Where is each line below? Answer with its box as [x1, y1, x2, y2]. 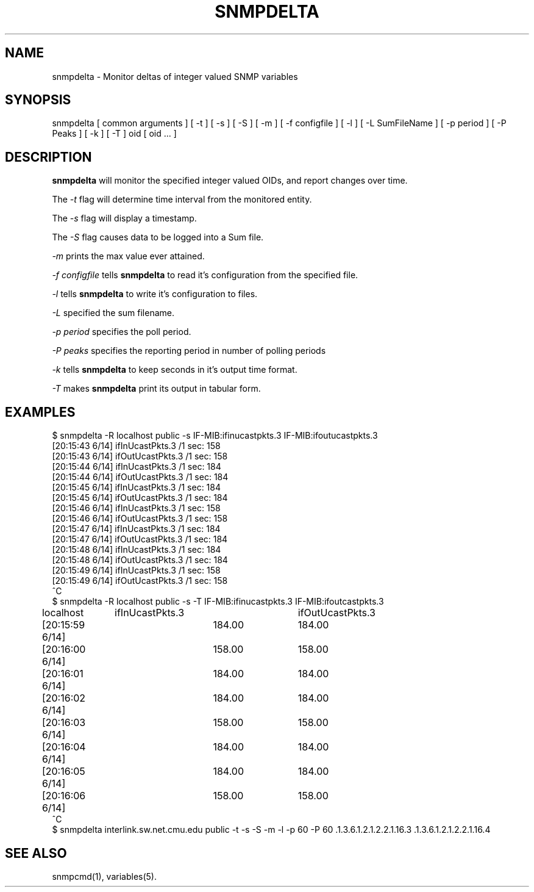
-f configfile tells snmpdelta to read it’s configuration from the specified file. [52, 270, 358, 281]
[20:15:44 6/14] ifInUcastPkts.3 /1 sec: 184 [52, 461, 221, 472]
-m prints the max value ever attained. [52, 251, 205, 262]
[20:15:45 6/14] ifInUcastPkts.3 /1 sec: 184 [52, 482, 221, 493]
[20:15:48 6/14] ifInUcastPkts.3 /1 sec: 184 [52, 544, 221, 555]
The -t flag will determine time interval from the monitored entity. [52, 194, 312, 205]
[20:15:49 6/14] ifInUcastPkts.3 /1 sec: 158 [52, 565, 221, 576]
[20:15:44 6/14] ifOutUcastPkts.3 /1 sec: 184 [52, 472, 229, 483]
